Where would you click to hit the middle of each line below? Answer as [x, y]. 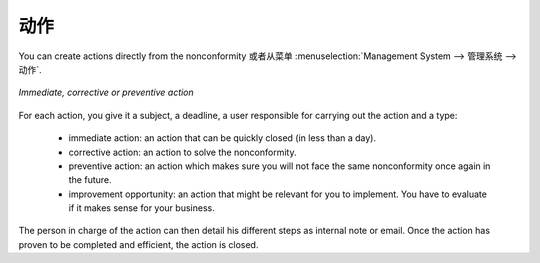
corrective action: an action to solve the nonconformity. [182, 152]
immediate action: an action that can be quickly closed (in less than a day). [222, 138]
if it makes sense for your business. [141, 208]
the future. [90, 180]
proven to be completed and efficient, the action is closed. [138, 244]
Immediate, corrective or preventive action [106, 92]
